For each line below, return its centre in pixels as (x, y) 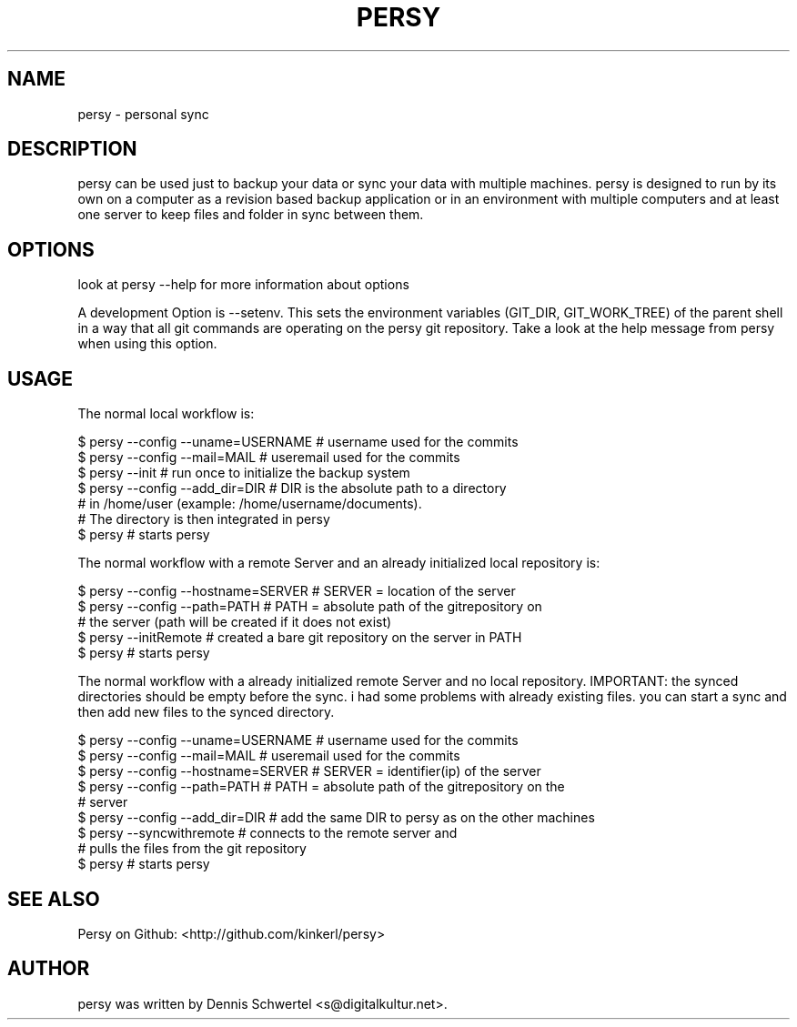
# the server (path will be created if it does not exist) (235, 622)
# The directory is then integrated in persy (204, 519)
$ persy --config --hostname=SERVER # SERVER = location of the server (297, 591)
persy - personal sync (143, 114)
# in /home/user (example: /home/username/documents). (250, 504)
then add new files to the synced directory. (206, 712)
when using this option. (147, 344)
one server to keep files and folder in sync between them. (251, 215)
